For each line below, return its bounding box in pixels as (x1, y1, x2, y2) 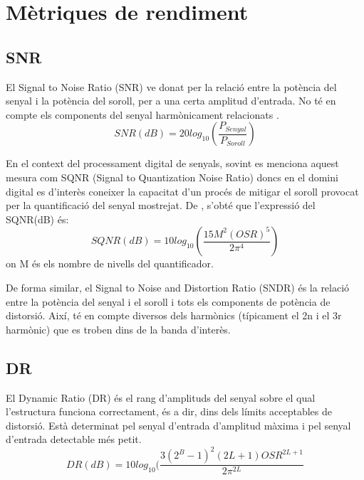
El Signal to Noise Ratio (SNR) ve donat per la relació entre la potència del (6, 79, 337, 94)
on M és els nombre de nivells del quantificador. (6, 256, 214, 271)
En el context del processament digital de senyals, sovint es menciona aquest (6, 156, 339, 171)
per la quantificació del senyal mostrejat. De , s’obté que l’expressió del (6, 198, 316, 213)
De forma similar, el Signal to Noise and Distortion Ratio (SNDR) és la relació (6, 279, 350, 294)
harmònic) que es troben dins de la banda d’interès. (6, 321, 231, 336)
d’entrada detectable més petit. (6, 432, 142, 447)
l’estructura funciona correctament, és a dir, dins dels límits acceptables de (6, 404, 332, 419)
